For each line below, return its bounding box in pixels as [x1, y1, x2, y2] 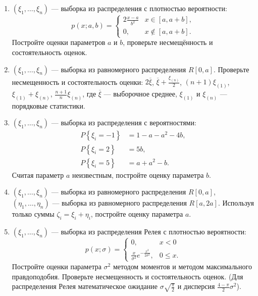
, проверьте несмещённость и [123, 37, 213, 47]
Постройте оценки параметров [12, 37, 106, 47]
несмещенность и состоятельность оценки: [12, 76, 143, 87]
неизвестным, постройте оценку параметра [72, 169, 204, 180]
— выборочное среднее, [104, 88, 177, 98]
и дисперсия [177, 281, 215, 291]
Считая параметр [12, 169, 64, 180]
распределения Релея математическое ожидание [12, 281, 158, 291]
